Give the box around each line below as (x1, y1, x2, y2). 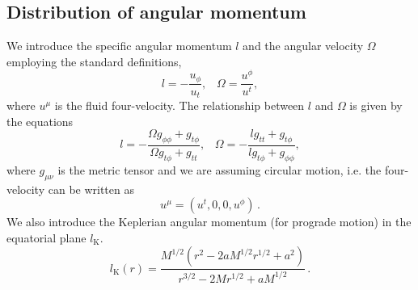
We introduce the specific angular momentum (6, 37, 232, 54)
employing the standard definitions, (6, 53, 182, 69)
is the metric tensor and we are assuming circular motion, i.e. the (57, 161, 382, 178)
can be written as (48, 180, 134, 197)
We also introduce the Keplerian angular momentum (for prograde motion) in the (6, 213, 412, 230)
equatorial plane (6, 229, 87, 246)
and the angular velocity (243, 37, 364, 54)
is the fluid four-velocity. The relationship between (54, 96, 305, 113)
